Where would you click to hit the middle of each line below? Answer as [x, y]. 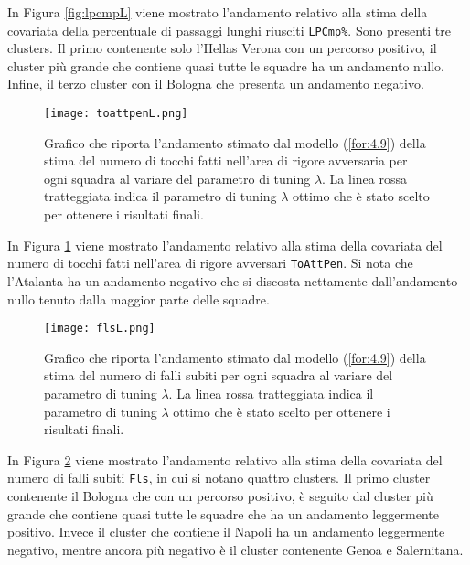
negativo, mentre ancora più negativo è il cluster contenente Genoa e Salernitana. [235, 549]
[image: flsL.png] [100, 329]
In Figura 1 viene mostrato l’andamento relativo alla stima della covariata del [225, 245]
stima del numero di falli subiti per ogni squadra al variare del [219, 375]
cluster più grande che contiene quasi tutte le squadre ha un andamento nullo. [226, 65]
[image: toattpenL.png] [116, 114]
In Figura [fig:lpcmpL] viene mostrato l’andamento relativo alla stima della [218, 12]
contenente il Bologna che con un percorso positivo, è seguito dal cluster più [220, 495]
